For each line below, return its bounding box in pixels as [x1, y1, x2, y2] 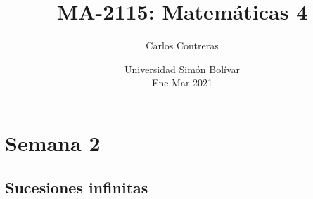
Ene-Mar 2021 [151, 75, 213, 90]
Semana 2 [5, 128, 101, 157]
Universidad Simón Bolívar [124, 61, 241, 76]
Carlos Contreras [146, 38, 219, 53]
